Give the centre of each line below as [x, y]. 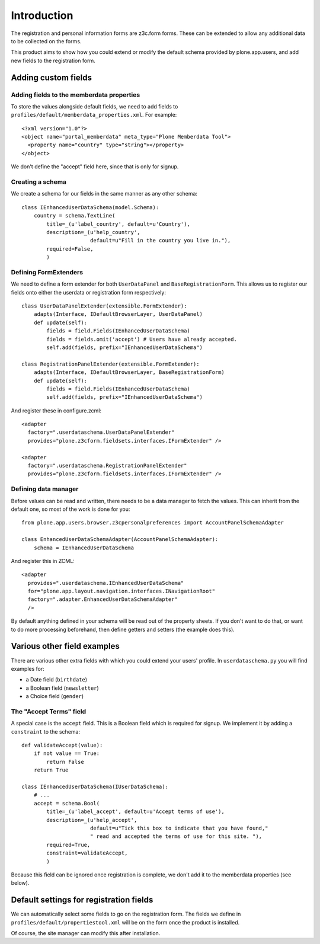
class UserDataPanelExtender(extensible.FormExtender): [104, 306]
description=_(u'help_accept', [92, 820]
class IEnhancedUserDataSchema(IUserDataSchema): [95, 787]
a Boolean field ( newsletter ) [62, 688]
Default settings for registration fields [82, 900]
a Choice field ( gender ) [55, 696]
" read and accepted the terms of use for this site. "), [176, 836]
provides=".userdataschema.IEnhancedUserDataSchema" [106, 583]
